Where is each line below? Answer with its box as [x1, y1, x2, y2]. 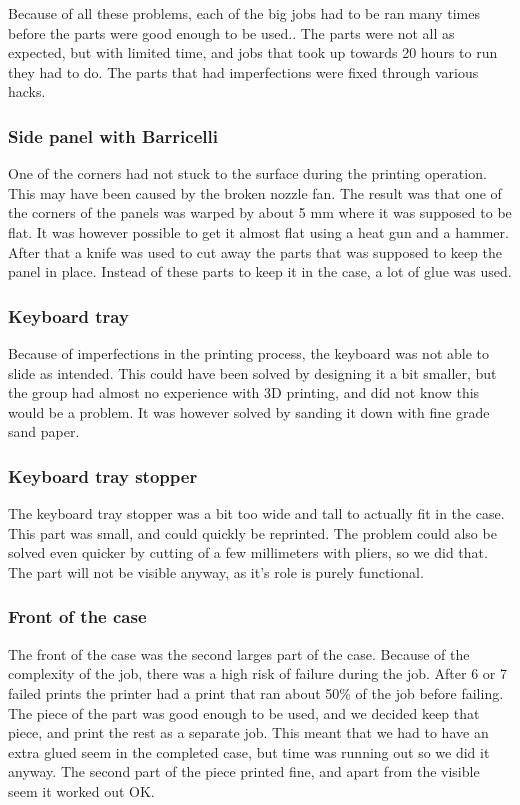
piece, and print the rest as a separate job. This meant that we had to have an [8, 722, 489, 743]
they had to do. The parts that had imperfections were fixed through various [8, 61, 479, 82]
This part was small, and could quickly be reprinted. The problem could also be [8, 522, 497, 543]
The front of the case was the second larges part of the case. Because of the [8, 643, 470, 664]
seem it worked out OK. [8, 780, 155, 801]
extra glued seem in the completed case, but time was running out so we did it [8, 741, 490, 762]
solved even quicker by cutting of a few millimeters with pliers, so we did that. [8, 542, 488, 563]
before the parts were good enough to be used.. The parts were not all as [8, 22, 455, 43]
